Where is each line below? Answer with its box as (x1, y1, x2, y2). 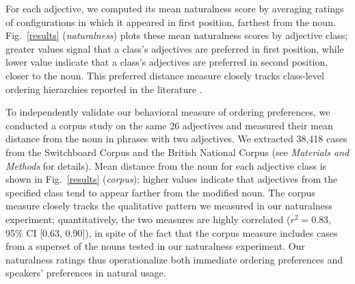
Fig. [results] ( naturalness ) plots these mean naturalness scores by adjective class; (5, 28, 348, 42)
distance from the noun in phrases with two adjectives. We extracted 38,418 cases (5, 131, 347, 146)
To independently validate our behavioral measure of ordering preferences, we (5, 105, 330, 119)
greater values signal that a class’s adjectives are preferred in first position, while (5, 41, 344, 55)
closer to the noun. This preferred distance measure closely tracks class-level (5, 68, 324, 82)
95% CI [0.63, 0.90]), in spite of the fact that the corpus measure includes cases (5, 225, 338, 240)
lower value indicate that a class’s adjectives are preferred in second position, (5, 55, 328, 69)
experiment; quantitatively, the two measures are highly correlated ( (5, 211, 291, 226)
